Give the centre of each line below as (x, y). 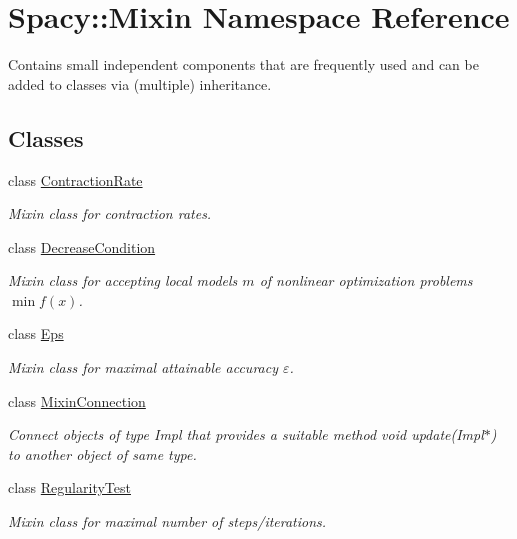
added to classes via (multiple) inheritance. (140, 83)
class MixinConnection (77, 400)
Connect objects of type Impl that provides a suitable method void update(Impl (246, 434)
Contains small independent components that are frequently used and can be (243, 64)
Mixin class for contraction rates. (110, 213)
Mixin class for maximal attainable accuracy (143, 367)
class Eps (36, 333)
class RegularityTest (69, 487)
